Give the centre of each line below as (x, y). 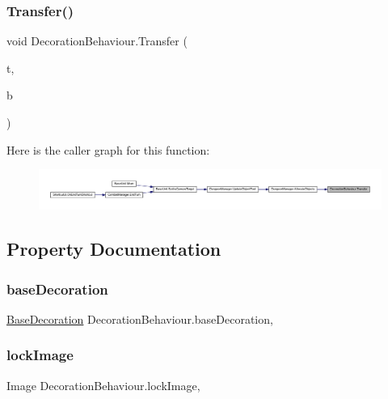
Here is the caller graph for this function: (108, 149)
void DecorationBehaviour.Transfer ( (97, 41)
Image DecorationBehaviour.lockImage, (103, 385)
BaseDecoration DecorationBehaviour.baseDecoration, (140, 318)
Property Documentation (114, 249)
